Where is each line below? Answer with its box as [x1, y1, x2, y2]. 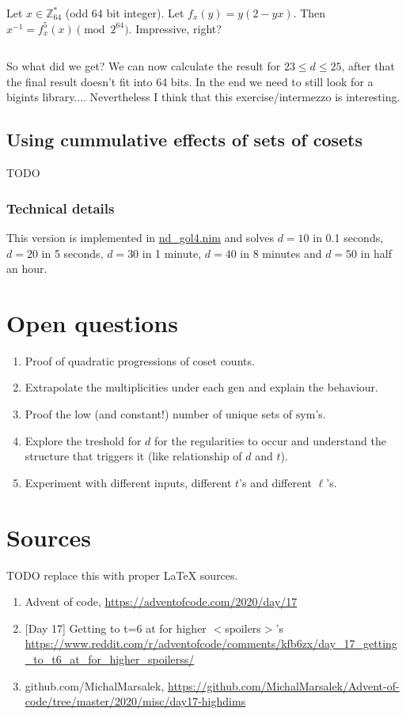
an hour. [6, 260, 47, 277]
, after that [341, 58, 395, 74]
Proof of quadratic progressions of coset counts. [25, 352, 255, 369]
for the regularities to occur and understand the [154, 432, 386, 448]
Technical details [6, 198, 115, 218]
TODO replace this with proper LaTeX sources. [6, 566, 238, 583]
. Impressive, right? [128, 20, 222, 36]
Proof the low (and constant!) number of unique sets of [25, 406, 293, 422]
